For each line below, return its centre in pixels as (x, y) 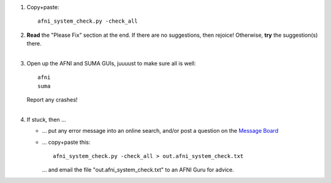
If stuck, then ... (47, 119)
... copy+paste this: (66, 142)
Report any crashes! (52, 100)
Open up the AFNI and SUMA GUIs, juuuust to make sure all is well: (111, 63)
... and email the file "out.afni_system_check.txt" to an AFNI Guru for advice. (138, 170)
